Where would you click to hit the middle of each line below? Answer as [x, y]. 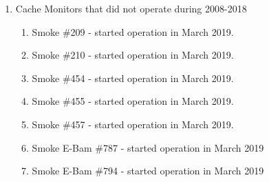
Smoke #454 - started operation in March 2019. [133, 78]
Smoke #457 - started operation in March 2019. [133, 124]
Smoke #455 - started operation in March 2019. [133, 101]
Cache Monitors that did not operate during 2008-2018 [131, 8]
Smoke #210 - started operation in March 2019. [133, 55]
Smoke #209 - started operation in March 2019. [133, 31]
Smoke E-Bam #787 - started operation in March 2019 [148, 147]
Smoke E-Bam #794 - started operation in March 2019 [148, 171]
